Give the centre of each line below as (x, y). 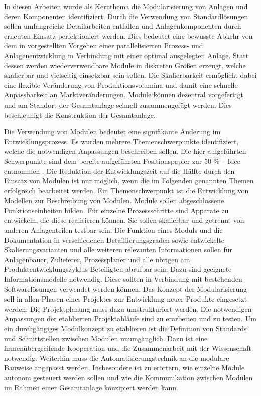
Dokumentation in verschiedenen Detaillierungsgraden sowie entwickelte (114, 239)
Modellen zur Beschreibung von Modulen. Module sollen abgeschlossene (114, 200)
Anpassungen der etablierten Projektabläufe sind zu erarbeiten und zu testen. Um (130, 318)
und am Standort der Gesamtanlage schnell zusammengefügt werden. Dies (118, 104)
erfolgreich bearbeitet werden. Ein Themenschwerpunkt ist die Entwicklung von (126, 190)
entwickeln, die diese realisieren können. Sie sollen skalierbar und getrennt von (124, 220)
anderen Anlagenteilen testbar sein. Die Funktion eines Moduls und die (113, 230)
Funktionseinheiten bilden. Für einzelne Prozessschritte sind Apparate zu (116, 210)
